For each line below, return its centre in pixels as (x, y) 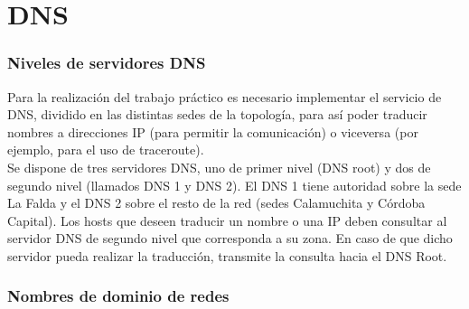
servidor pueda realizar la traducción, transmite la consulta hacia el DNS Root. (227, 255)
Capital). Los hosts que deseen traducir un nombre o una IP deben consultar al (227, 220)
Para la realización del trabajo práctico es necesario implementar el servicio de (225, 96)
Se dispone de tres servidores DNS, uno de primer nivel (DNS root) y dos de (219, 167)
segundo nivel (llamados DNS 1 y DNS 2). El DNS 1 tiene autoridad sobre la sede (234, 185)
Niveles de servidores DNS (107, 63)
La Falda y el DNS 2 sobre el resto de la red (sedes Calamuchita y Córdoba (216, 203)
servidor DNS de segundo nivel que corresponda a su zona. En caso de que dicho (230, 238)
